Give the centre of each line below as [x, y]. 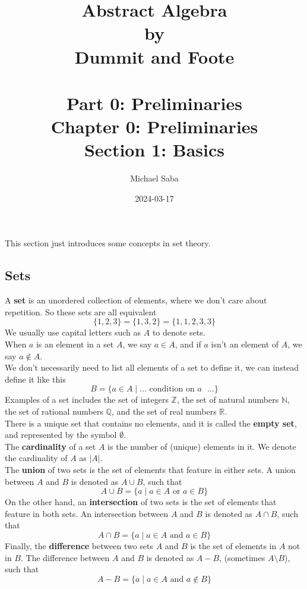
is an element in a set [75, 344]
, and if [188, 344]
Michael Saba [154, 178]
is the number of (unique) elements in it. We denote [202, 446]
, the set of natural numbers [228, 400]
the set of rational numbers [54, 411]
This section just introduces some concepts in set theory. [108, 243]
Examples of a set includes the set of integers [87, 400]
